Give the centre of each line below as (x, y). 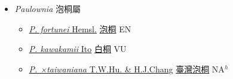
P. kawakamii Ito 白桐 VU (78, 49)
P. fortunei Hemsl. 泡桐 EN (80, 28)
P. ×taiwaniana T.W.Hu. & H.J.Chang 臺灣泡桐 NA (127, 69)
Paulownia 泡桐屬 (47, 8)
